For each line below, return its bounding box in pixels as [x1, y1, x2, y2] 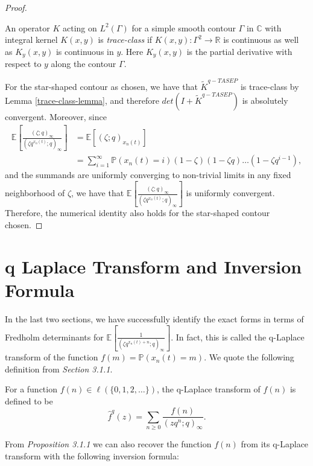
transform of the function [5, 351, 98, 363]
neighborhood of [5, 187, 65, 199]
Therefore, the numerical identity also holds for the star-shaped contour [5, 206, 270, 219]
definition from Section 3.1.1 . [5, 362, 113, 375]
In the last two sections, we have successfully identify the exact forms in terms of [5, 312, 304, 325]
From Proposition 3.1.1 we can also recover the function [5, 438, 212, 450]
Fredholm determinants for [5, 330, 104, 343]
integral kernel [5, 33, 58, 46]
